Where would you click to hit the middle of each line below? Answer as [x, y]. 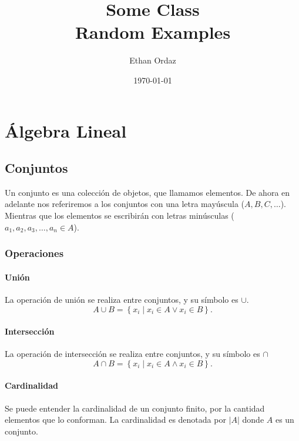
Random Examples [153, 32]
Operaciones [34, 253]
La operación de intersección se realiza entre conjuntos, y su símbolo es [132, 354]
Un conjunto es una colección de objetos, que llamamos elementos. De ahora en [147, 192]
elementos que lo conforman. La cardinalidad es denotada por [115, 420]
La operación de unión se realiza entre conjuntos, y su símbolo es [122, 299]
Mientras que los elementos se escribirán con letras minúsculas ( [120, 216]
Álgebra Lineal [66, 130]
